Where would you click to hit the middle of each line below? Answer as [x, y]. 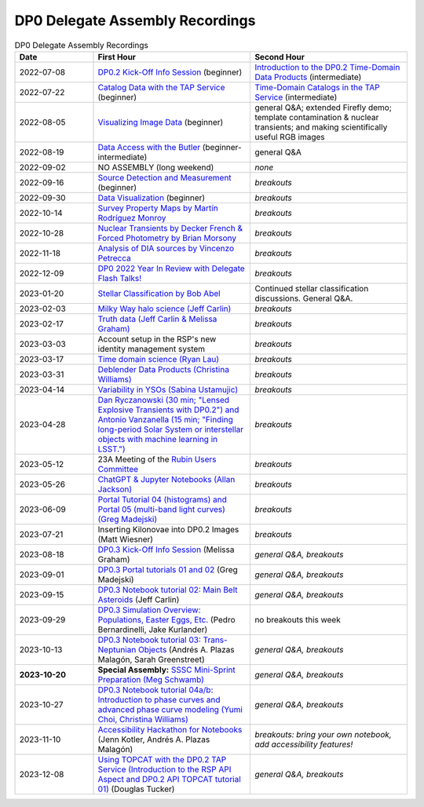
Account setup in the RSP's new [157, 339]
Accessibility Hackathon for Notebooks [170, 729]
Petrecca [114, 257]
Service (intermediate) [296, 97]
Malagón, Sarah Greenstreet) [151, 659]
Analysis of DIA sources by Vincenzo [166, 248]
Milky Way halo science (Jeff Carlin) [164, 309]
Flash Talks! [120, 278]
